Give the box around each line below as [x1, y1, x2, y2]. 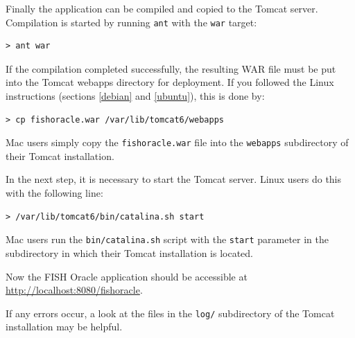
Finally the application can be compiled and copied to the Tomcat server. [6, 1, 318, 15]
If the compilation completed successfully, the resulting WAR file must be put [6, 61, 336, 75]
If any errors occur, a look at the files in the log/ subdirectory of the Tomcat [6, 305, 335, 320]
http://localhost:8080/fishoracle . [6, 283, 143, 297]
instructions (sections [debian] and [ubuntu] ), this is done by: [6, 89, 265, 103]
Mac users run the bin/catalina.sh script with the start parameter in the [6, 232, 329, 247]
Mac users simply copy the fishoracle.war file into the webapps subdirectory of [6, 135, 349, 150]
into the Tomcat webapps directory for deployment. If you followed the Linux [6, 75, 334, 89]
